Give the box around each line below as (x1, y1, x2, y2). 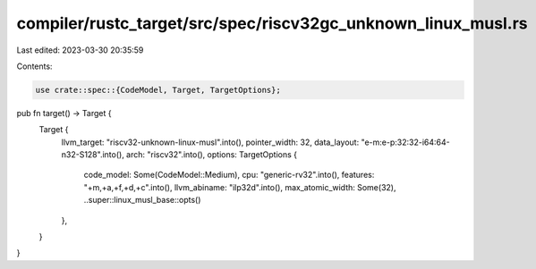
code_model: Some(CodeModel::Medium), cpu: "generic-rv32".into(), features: (83, 170, 375, 181)
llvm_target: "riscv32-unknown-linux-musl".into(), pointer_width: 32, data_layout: (61, 137, 360, 147)
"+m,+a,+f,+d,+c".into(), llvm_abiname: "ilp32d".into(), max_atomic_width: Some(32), (83, 181, 396, 192)
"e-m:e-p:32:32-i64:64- (361, 137, 451, 147)
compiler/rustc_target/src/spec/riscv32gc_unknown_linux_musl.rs (16, 13, 528, 33)
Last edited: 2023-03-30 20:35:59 (16, 45, 144, 55)
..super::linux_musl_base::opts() (83, 195, 201, 206)
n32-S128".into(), (61, 149, 124, 160)
